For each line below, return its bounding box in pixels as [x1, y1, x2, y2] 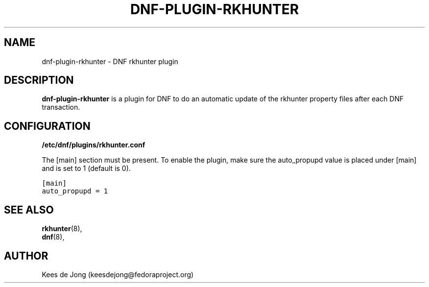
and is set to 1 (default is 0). [42, 164, 131, 173]
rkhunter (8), [42, 224, 82, 233]
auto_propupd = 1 [42, 187, 108, 195]
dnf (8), [42, 233, 65, 241]
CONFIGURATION [4, 120, 91, 132]
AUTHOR [4, 249, 48, 262]
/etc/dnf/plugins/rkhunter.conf [42, 141, 145, 149]
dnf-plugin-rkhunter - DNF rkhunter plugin [42, 57, 178, 66]
